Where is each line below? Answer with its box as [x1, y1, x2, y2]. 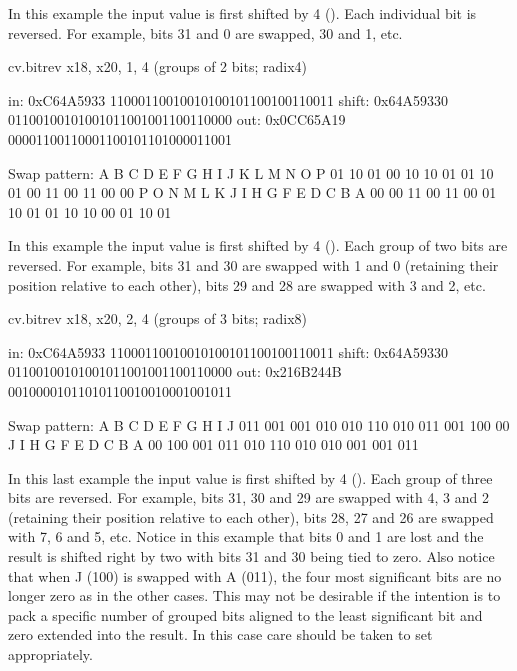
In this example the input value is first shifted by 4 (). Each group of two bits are [8, 235, 508, 256]
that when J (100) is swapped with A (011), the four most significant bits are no [8, 565, 502, 586]
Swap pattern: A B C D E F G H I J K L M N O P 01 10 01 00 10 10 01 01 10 [8, 162, 494, 183]
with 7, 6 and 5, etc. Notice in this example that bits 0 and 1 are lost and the [8, 526, 484, 547]
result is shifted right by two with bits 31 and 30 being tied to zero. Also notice [8, 546, 495, 567]
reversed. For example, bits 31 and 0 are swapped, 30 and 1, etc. [8, 22, 403, 43]
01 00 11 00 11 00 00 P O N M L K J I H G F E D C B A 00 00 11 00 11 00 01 [8, 182, 497, 203]
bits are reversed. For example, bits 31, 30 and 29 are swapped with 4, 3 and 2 [8, 487, 489, 508]
